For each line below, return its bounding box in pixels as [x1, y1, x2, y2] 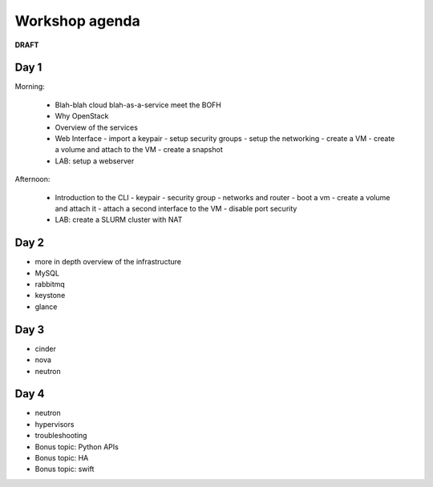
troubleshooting [34, 431, 87, 441]
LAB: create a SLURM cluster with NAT [55, 215, 183, 224]
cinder [34, 344, 56, 353]
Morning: [14, 82, 46, 91]
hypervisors [34, 419, 75, 429]
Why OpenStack [55, 111, 109, 121]
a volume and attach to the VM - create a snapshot [55, 145, 224, 155]
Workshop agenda [14, 12, 140, 30]
